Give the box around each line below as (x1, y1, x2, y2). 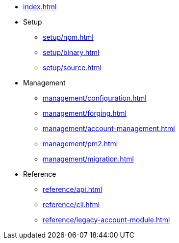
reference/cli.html (43, 200, 100, 209)
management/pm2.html (43, 139, 118, 148)
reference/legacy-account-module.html (43, 216, 170, 224)
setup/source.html (43, 63, 102, 72)
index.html (23, 2, 57, 11)
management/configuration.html (43, 94, 147, 102)
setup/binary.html (43, 48, 100, 56)
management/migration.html (43, 155, 134, 163)
